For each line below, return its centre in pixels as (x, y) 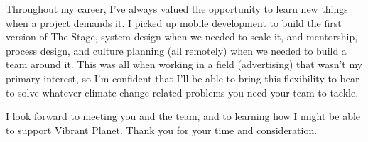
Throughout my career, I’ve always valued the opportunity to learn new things (177, 9)
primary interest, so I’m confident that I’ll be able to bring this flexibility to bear (183, 78)
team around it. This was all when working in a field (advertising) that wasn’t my (184, 64)
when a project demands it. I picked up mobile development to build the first (174, 22)
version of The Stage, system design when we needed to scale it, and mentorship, (182, 37)
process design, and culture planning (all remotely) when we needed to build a (176, 50)
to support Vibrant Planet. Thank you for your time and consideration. (162, 130)
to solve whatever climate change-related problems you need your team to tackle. (182, 92)
